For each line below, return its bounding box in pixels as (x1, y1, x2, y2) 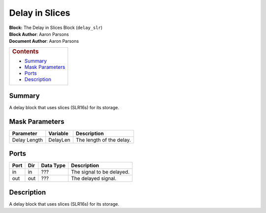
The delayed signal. (70, 175, 117, 182)
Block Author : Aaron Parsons (9, 31, 69, 37)
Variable (48, 130, 68, 137)
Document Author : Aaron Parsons (9, 38, 79, 44)
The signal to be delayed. (70, 169, 130, 176)
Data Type (41, 162, 66, 169)
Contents (12, 47, 39, 55)
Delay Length (12, 136, 43, 143)
